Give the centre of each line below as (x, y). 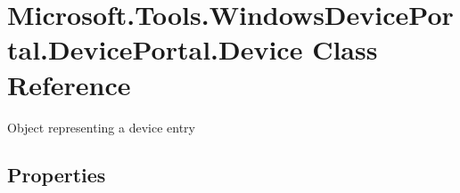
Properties (57, 175)
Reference (69, 84)
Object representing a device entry (101, 127)
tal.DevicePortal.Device (155, 49)
